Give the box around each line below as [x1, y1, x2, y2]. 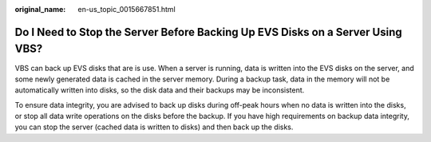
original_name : [14, 5, 66, 14]
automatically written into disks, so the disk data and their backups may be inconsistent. [14, 85, 305, 95]
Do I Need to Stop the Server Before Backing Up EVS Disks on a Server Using [14, 25, 402, 39]
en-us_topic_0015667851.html [77, 5, 176, 14]
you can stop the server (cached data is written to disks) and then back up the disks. [14, 122, 294, 132]
